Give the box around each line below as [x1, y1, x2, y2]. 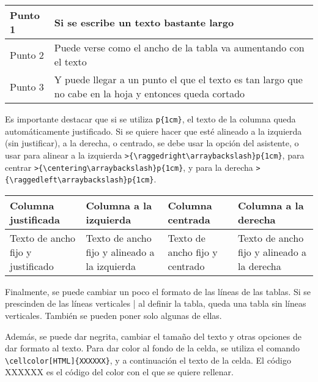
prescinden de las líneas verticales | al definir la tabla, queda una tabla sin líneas [5, 297, 306, 310]
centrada [168, 212, 210, 227]
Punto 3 [10, 79, 44, 94]
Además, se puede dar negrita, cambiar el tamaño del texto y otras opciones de [5, 329, 301, 342]
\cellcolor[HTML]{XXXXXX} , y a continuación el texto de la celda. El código [5, 353, 291, 366]
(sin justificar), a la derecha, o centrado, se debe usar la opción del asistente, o [5, 137, 299, 149]
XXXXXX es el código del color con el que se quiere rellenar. [5, 365, 234, 378]
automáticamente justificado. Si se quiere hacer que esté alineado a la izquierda [5, 124, 302, 137]
